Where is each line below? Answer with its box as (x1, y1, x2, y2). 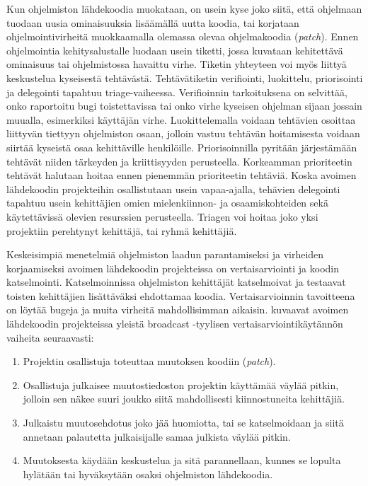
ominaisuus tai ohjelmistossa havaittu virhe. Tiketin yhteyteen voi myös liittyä (6, 57, 347, 71)
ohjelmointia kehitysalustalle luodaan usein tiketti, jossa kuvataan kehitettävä (6, 42, 343, 57)
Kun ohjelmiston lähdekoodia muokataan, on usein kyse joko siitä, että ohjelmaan (6, 1, 362, 16)
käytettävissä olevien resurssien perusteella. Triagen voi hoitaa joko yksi (6, 209, 318, 224)
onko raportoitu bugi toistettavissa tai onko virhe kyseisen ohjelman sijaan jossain (6, 98, 362, 113)
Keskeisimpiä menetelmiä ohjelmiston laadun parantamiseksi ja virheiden (6, 247, 324, 262)
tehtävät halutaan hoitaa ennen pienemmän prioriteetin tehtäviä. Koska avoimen (6, 168, 357, 183)
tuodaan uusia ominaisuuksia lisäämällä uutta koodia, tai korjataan (6, 15, 299, 30)
